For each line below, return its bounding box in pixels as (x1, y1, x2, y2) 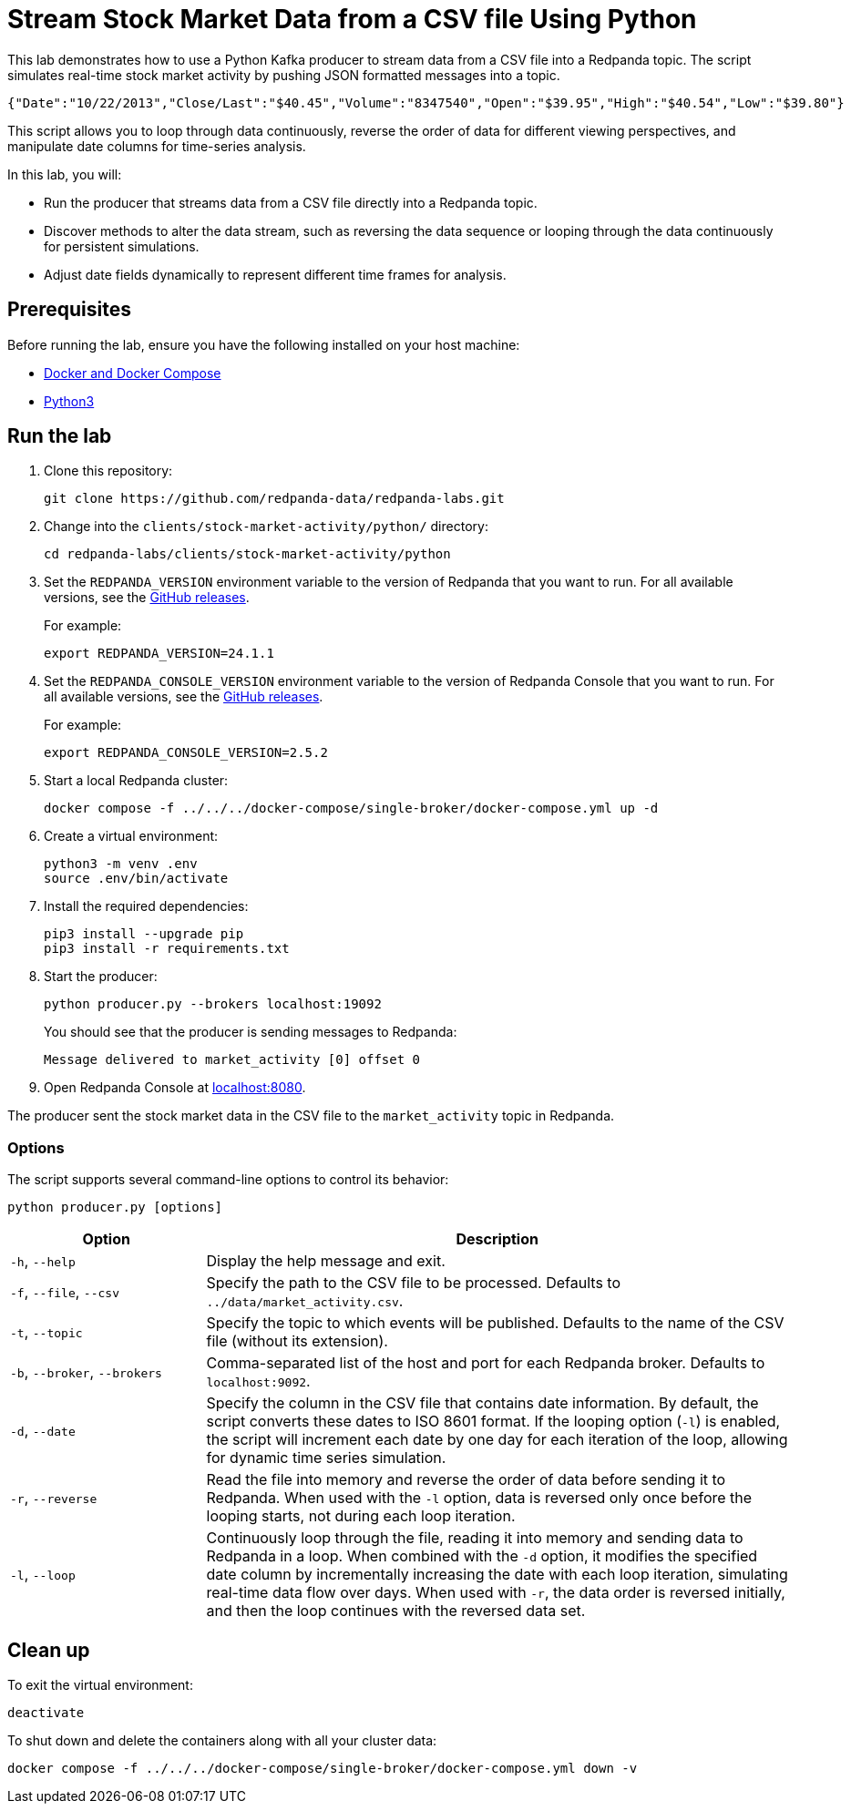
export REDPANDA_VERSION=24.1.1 (44, 646, 274, 661)
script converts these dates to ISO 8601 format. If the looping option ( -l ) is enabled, (206, 1412, 781, 1431)
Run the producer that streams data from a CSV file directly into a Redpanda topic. (44, 194, 538, 210)
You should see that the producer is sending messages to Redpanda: (44, 1024, 457, 1040)
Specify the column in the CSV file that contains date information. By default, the (206, 1394, 759, 1413)
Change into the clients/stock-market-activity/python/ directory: (44, 518, 488, 535)
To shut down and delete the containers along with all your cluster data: (7, 1733, 437, 1749)
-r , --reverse (10, 1489, 97, 1508)
